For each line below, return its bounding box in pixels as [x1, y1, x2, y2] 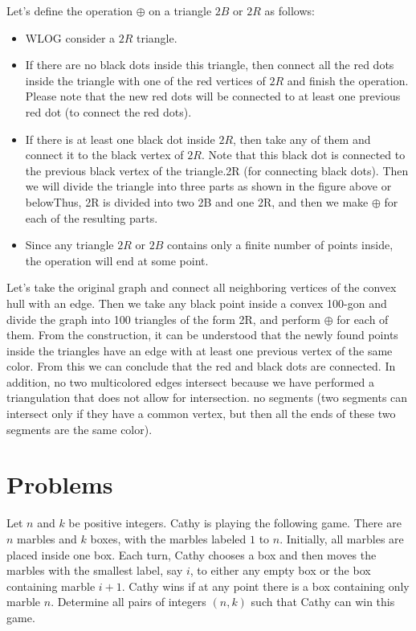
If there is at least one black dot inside [25, 130, 215, 147]
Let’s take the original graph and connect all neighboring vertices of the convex [6, 279, 397, 296]
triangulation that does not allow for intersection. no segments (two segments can [6, 389, 408, 406]
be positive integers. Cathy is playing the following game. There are [68, 514, 402, 531]
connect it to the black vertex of [25, 146, 184, 163]
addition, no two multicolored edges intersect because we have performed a [6, 373, 375, 390]
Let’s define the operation [6, 2, 133, 18]
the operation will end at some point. [25, 252, 209, 268]
